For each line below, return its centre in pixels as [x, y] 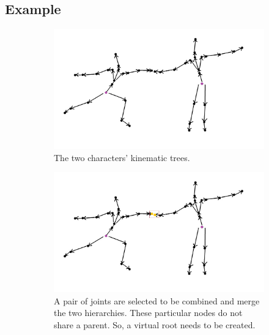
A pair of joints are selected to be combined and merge [157, 300]
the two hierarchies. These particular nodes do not [148, 313]
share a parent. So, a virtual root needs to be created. [155, 324]
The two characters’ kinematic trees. [122, 157]
